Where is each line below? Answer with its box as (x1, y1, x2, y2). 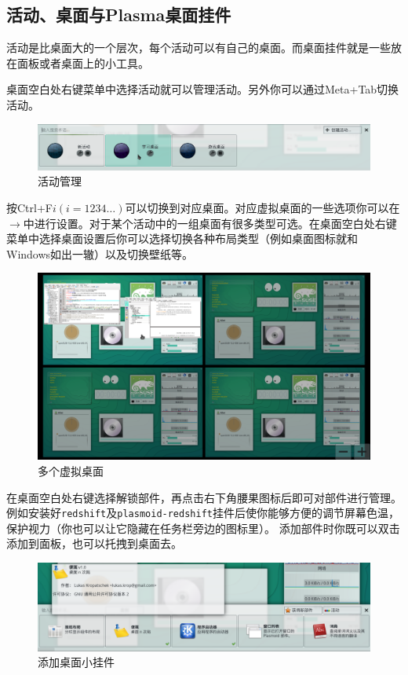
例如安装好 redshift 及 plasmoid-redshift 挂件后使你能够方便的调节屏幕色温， (6, 504, 399, 521)
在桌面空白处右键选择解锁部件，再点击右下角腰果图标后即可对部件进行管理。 (6, 489, 402, 505)
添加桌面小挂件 (38, 654, 115, 670)
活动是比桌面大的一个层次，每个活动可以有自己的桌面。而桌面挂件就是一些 (6, 39, 391, 56)
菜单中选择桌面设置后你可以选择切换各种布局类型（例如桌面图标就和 (6, 230, 358, 247)
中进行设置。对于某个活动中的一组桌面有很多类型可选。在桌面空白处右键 (23, 215, 397, 231)
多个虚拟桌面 (38, 463, 104, 479)
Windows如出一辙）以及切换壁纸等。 (6, 245, 194, 262)
